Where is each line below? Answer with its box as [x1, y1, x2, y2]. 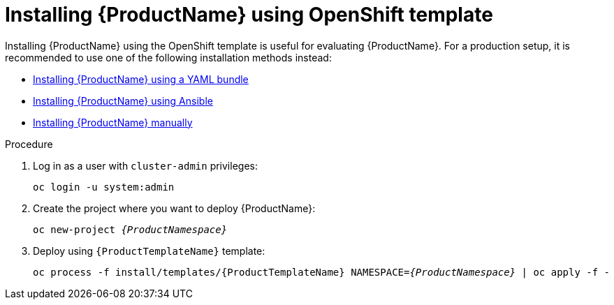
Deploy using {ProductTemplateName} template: [33, 244, 265, 257]
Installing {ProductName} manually [33, 116, 193, 128]
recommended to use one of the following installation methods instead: [5, 51, 332, 64]
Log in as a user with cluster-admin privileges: [33, 159, 258, 172]
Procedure [5, 137, 53, 150]
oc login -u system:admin [33, 181, 175, 193]
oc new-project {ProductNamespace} [33, 223, 228, 235]
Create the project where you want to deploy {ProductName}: [33, 202, 316, 214]
